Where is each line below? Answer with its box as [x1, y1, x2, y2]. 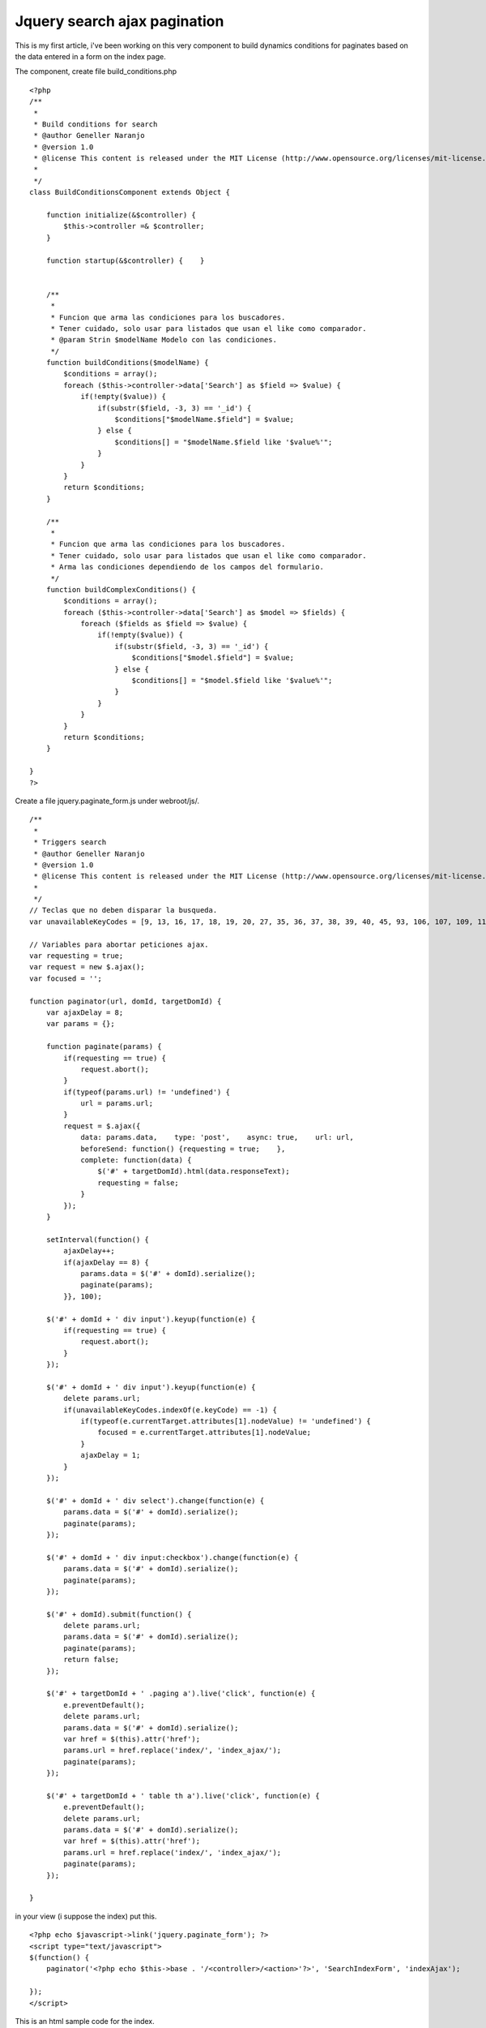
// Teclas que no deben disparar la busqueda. [29, 905, 218, 915]
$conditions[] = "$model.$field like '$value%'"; [131, 676, 333, 685]
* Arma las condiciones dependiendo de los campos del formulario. [50, 562, 324, 572]
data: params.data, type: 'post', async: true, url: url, [80, 1132, 354, 1142]
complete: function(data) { [80, 1156, 192, 1165]
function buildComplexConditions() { [45, 585, 196, 594]
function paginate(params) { [45, 1042, 162, 1051]
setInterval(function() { [45, 1235, 150, 1244]
